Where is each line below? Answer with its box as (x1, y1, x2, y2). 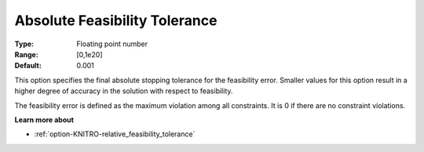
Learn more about (14, 114, 75, 125)
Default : (14, 61, 42, 71)
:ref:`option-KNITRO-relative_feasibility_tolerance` (34, 129, 196, 139)
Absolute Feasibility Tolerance (14, 12, 217, 29)
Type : (14, 39, 35, 49)
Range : (14, 49, 38, 59)
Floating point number (76, 39, 148, 49)
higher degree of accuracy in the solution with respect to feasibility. (14, 86, 233, 96)
